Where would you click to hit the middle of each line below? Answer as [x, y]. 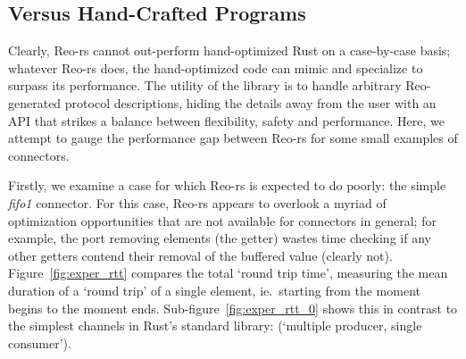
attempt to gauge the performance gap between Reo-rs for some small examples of [233, 138]
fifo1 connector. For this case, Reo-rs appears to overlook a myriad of [197, 202]
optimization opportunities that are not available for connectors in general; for [222, 220]
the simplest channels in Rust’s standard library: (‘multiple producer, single [215, 326]
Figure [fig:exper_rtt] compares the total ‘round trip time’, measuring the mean [228, 273]
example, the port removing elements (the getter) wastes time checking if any [220, 238]
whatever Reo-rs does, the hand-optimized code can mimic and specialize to [216, 67]
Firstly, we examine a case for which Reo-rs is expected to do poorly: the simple [227, 185]
